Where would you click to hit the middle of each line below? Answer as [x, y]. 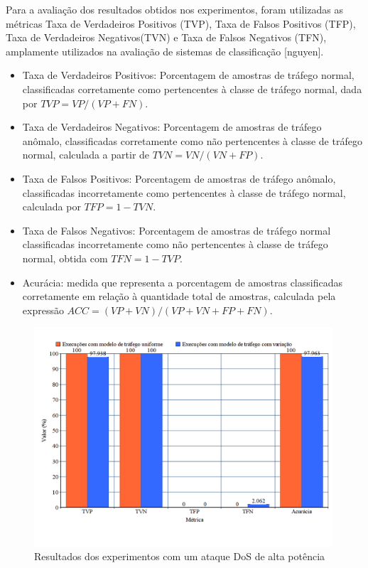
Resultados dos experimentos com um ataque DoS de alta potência [180, 556]
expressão [43, 310]
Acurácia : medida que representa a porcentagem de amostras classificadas [182, 282]
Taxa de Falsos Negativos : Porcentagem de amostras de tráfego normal [177, 230]
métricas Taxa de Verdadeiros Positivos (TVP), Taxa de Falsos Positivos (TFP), [181, 23]
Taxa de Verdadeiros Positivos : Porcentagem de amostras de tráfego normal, [188, 75]
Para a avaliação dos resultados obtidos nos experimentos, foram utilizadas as [175, 9]
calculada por [52, 207]
